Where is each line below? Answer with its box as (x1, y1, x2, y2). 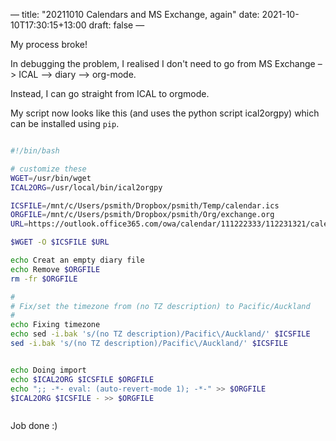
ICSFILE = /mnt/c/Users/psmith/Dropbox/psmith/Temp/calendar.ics (10, 200, 280, 211)
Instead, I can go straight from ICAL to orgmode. (10, 88, 210, 99)
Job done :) (10, 420, 58, 432)
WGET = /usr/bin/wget (10, 173, 92, 183)
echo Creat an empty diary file (10, 255, 145, 265)
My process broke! (10, 39, 88, 50)
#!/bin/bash (10, 146, 60, 156)
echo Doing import (10, 365, 87, 375)
